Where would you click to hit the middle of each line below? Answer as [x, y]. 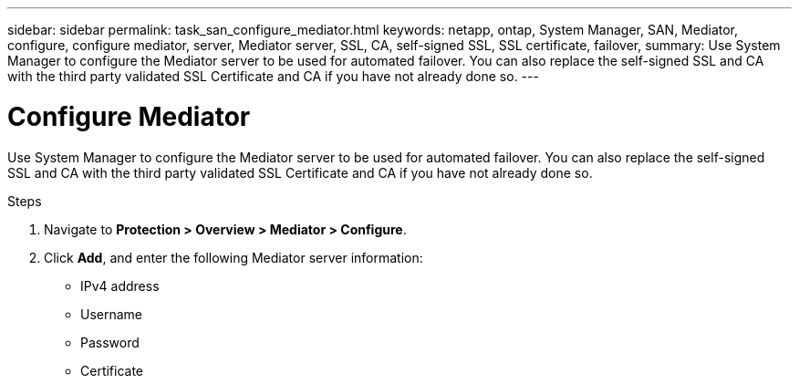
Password [110, 342]
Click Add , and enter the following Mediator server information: [233, 257]
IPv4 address [120, 285]
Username [112, 314]
